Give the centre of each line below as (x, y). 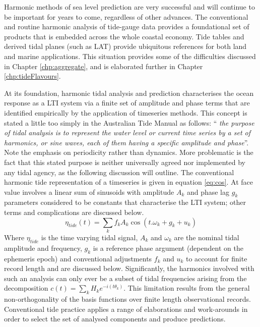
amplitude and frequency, (43, 248)
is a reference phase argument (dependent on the (168, 248)
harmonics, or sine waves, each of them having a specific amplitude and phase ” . (126, 142)
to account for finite (217, 258)
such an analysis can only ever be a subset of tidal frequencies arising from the (125, 278)
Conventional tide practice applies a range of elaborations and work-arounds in (126, 309)
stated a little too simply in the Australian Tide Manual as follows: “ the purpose (129, 122)
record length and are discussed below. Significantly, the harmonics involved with (129, 268)
